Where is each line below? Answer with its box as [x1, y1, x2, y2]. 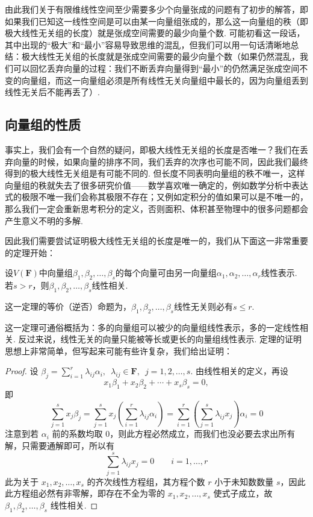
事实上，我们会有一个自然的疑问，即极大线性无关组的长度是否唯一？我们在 [5, 143, 300, 155]
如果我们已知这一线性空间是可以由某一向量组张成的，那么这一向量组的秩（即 [5, 14, 308, 27]
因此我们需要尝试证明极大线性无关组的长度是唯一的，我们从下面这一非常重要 [5, 234, 308, 247]
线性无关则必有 [174, 299, 233, 312]
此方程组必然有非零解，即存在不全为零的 [5, 487, 165, 500]
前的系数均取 [52, 427, 103, 440]
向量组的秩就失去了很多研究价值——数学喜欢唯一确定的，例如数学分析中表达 [5, 178, 308, 191]
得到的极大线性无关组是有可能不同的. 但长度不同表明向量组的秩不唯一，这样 [5, 167, 305, 180]
